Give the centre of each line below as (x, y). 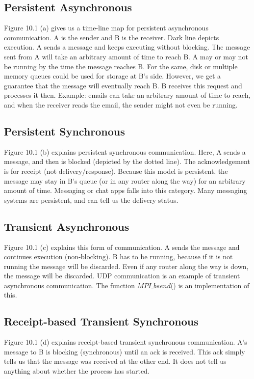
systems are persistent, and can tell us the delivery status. (91, 200)
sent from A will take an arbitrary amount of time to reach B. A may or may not (126, 56)
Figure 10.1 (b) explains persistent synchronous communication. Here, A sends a (125, 151)
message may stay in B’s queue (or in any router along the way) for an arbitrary (125, 180)
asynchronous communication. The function (69, 285)
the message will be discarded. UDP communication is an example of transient (122, 276)
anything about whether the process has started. (77, 371)
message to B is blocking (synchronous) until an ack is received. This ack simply (125, 351)
